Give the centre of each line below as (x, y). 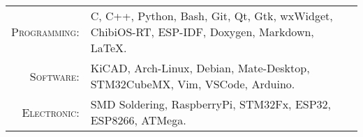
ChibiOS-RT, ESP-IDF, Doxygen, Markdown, (202, 32)
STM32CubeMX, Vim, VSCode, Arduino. (193, 84)
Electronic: (51, 112)
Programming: (45, 32)
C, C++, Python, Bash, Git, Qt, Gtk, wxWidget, (212, 16)
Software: (54, 76)
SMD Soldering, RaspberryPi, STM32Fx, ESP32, (211, 104)
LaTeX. (109, 48)
